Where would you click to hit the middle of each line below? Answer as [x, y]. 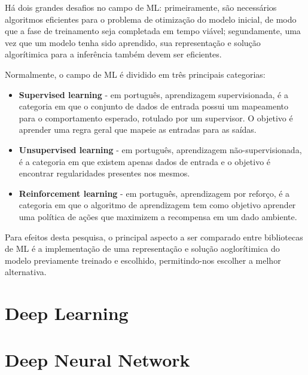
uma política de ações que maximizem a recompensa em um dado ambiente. [158, 216]
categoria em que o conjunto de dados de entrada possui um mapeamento [154, 106]
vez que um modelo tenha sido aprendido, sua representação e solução [133, 42]
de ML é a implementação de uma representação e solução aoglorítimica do [142, 249]
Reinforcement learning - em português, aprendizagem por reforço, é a [154, 193]
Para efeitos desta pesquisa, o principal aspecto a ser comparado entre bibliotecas [154, 237]
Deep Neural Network [97, 360]
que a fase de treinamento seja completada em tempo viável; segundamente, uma [153, 31]
